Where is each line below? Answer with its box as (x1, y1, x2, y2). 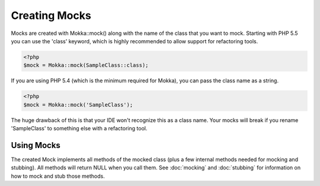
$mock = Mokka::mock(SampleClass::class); (23, 62, 149, 69)
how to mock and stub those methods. (11, 172, 105, 179)
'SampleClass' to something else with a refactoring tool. (11, 125, 148, 132)
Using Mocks (11, 140, 60, 150)
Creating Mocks (11, 9, 91, 22)
